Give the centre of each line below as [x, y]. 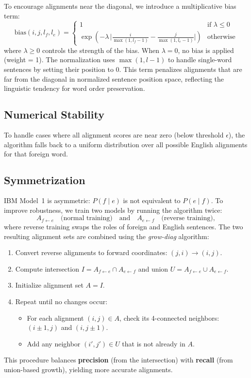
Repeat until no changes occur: [61, 301]
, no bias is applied [206, 50]
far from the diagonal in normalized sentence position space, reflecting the [114, 78]
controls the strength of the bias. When [101, 50]
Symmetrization [45, 180]
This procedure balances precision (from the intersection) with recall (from [118, 360]
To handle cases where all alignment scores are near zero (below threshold [114, 134]
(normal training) [87, 218]
